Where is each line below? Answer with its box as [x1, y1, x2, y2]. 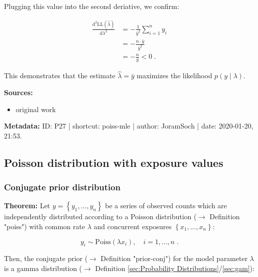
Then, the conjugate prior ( [4, 253, 88, 264]
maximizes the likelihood [136, 70, 212, 81]
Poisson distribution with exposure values [4, 154, 224, 170]
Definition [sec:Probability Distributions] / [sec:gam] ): [95, 263, 255, 273]
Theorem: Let [4, 200, 50, 211]
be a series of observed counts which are [105, 200, 227, 211]
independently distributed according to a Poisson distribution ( [4, 211, 197, 222]
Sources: [4, 87, 33, 97]
